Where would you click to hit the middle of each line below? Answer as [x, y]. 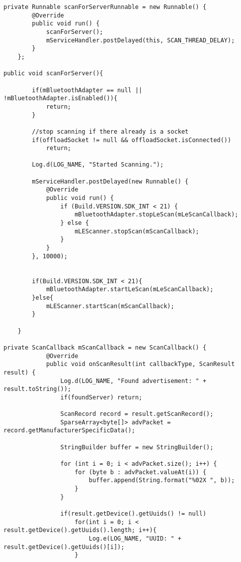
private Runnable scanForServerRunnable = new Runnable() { [105, 7]
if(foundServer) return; [101, 397]
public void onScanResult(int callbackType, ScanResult [140, 364]
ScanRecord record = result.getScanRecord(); [137, 414]
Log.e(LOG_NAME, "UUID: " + [135, 539]
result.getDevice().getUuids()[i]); [64, 547]
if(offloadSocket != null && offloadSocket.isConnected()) [132, 140]
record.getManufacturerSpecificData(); [69, 431]
